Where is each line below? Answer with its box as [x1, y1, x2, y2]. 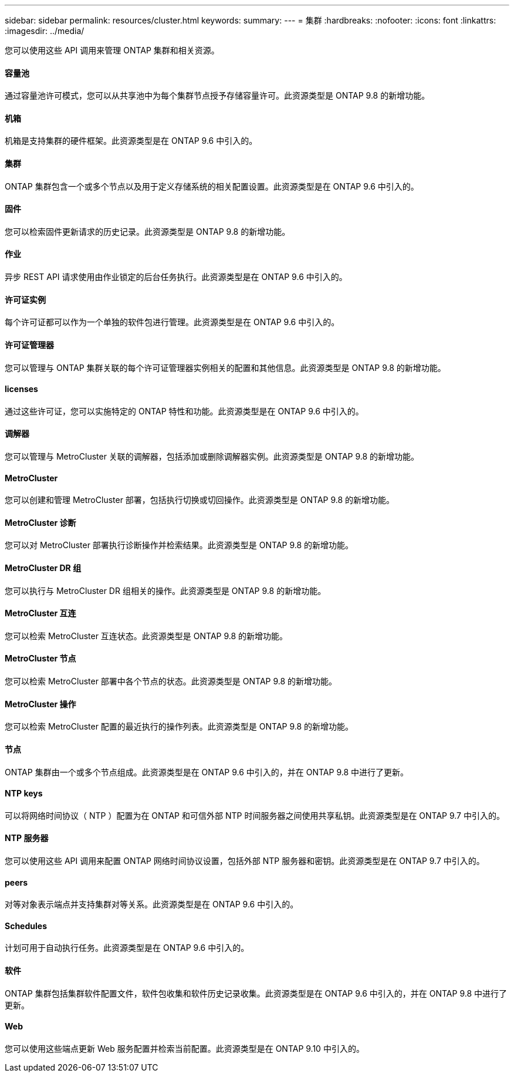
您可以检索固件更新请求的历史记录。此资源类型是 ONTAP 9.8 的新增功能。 [5, 226, 290, 237]
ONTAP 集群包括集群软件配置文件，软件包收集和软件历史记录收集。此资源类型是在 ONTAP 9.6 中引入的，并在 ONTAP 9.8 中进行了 [5, 988, 508, 998]
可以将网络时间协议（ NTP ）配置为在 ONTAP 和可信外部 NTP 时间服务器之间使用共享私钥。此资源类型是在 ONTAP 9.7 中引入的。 [5, 810, 505, 821]
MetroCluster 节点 [5, 653, 76, 664]
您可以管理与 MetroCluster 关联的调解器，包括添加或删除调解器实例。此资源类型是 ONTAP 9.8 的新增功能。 [5, 451, 420, 461]
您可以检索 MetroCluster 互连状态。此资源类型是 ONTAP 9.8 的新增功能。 [5, 630, 288, 641]
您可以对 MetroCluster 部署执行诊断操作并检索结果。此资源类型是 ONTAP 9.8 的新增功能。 [5, 540, 354, 551]
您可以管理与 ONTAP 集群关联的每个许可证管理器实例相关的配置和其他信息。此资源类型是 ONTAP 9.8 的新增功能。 [5, 362, 446, 373]
